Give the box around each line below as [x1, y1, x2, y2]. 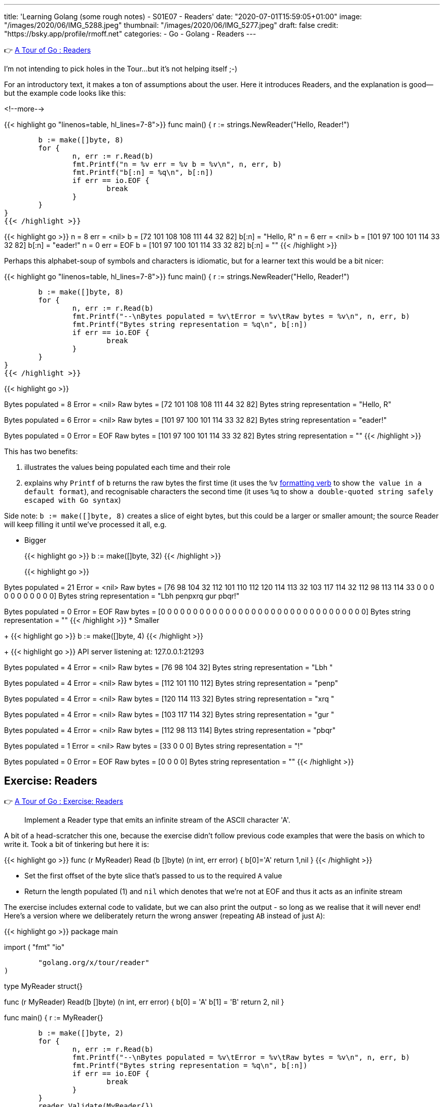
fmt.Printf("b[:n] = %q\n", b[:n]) [72, 168, 214, 176]
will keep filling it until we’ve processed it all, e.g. [4, 520, 167, 529]
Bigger [24, 536, 47, 544]
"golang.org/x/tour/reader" [38, 958, 150, 967]
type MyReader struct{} [4, 981, 83, 990]
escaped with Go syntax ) [24, 496, 121, 504]
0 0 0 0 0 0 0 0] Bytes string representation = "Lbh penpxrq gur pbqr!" [4, 592, 240, 600]
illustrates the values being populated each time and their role [24, 463, 231, 471]
